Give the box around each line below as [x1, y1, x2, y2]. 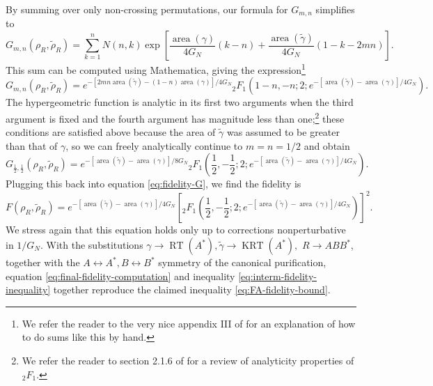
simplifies [315, 2, 355, 16]
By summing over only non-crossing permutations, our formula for [6, 2, 288, 16]
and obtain [304, 138, 350, 153]
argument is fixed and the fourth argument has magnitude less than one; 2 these [6, 109, 345, 125]
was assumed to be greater [226, 125, 340, 139]
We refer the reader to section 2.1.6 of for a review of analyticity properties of [22, 353, 354, 367]
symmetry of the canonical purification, [158, 255, 326, 270]
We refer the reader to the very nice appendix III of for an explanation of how [22, 316, 356, 330]
